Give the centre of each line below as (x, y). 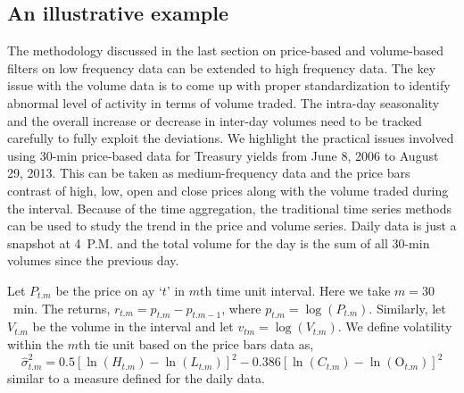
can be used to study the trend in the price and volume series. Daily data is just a (232, 226)
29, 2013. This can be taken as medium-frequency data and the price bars (209, 173)
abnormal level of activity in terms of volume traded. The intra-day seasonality (224, 102)
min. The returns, (62, 308)
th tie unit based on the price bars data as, (196, 343)
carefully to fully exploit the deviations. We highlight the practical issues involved (231, 138)
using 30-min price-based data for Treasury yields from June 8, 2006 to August (223, 155)
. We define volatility (395, 326)
